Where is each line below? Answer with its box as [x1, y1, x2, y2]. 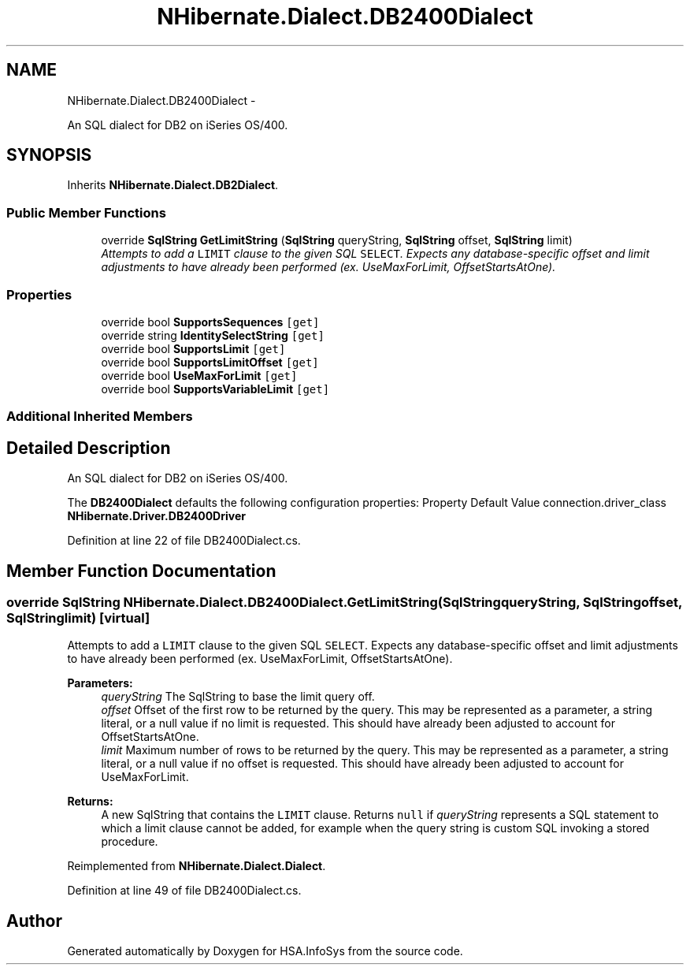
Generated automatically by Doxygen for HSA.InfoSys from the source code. [67, 944, 463, 958]
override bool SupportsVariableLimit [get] [101, 381, 330, 396]
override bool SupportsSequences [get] [101, 314, 320, 329]
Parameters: [67, 676, 133, 690]
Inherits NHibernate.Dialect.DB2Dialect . [67, 178, 279, 192]
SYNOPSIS [6, 145, 92, 166]
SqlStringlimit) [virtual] [6, 610, 150, 626]
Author [6, 910, 62, 931]
